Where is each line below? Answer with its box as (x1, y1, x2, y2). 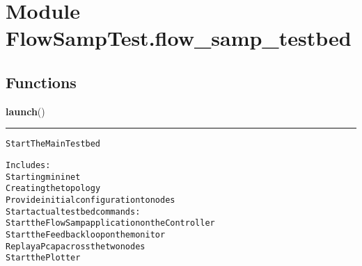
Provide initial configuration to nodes (6, 194, 175, 205)
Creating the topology (6, 183, 101, 194)
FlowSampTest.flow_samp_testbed (6, 24, 352, 52)
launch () (6, 103, 45, 118)
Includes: (6, 160, 51, 171)
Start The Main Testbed (6, 139, 101, 149)
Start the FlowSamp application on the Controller (6, 218, 215, 228)
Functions (6, 71, 77, 92)
